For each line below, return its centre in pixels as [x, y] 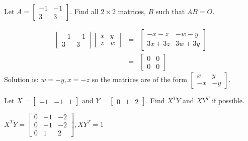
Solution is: [21, 79]
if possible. [228, 100]
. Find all [84, 11]
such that [170, 11]
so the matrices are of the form [139, 79]
